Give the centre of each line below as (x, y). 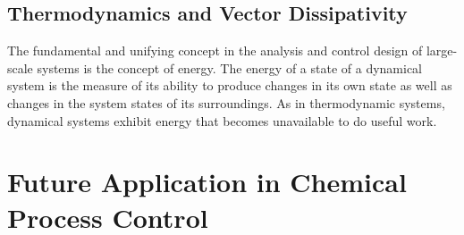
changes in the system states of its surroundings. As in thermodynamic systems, (226, 102)
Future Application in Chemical (207, 182)
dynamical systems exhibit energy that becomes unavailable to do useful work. (222, 120)
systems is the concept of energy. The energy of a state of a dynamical (230, 67)
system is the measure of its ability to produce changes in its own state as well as (230, 85)
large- (442, 50)
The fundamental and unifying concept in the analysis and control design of (215, 50)
